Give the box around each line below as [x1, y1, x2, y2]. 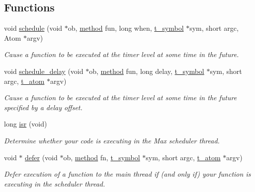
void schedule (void [4, 23, 63, 33]
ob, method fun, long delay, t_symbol [89, 65, 204, 76]
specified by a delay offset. [4, 102, 83, 112]
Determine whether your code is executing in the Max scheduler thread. [4, 135, 220, 145]
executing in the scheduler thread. [4, 178, 105, 189]
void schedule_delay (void [4, 65, 84, 76]
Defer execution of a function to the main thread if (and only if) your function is [4, 169, 251, 179]
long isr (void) [4, 119, 47, 129]
